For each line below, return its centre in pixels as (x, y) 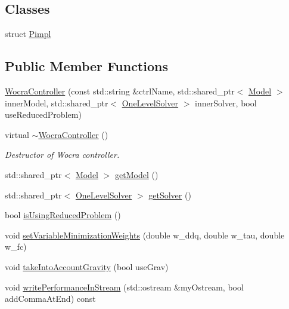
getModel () (137, 174)
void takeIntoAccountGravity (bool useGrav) (87, 266)
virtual (17, 134)
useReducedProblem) (43, 114)
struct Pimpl (28, 34)
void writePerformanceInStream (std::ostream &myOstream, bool (124, 287)
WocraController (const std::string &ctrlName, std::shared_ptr (120, 91)
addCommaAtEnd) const (50, 299)
